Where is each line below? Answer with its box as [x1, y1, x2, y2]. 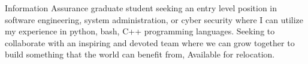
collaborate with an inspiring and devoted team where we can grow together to [5, 36, 295, 49]
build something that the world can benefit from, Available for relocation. [5, 48, 275, 60]
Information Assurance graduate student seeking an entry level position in [5, 2, 277, 14]
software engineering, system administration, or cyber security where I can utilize [5, 13, 304, 25]
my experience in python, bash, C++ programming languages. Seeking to [5, 25, 275, 37]
